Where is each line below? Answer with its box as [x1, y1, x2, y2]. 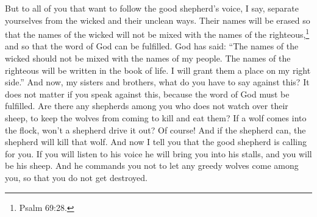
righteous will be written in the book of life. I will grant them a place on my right [5, 63, 311, 76]
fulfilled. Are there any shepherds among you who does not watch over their [5, 99, 288, 112]
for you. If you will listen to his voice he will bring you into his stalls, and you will [5, 147, 312, 160]
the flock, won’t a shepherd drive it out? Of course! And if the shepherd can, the [5, 123, 306, 136]
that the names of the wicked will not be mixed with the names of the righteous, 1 [5, 26, 310, 40]
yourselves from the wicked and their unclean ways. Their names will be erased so [5, 13, 310, 26]
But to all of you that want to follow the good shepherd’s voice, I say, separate [5, 2, 299, 14]
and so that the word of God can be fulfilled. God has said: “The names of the [5, 40, 299, 52]
